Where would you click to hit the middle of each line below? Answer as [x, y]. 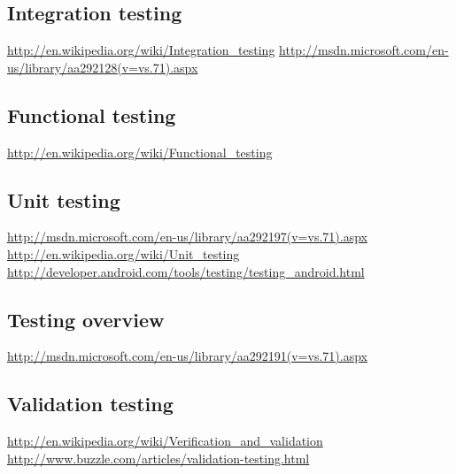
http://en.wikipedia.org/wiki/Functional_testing [140, 152]
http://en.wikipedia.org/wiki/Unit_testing [124, 253]
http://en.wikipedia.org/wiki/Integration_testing [141, 50]
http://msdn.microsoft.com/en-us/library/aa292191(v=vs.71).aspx [187, 356]
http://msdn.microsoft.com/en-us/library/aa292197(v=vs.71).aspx [187, 237]
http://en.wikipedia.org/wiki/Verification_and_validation [165, 441]
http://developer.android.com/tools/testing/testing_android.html [186, 271]
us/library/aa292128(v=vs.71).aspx [103, 67]
